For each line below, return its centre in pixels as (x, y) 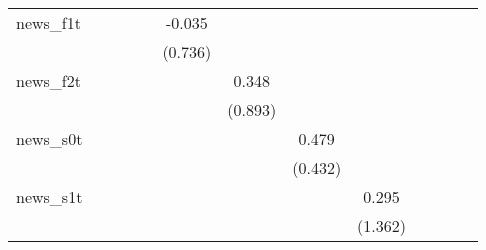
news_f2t (48, 80)
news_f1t (48, 22)
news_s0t (49, 138)
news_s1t (49, 196)
